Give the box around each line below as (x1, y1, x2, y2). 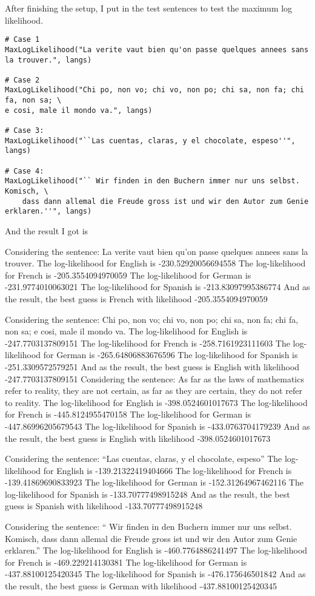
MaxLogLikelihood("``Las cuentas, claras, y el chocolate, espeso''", (5, 136, 296, 145)
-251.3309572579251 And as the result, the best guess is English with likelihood (5, 360, 300, 373)
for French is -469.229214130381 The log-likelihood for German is (5, 555, 247, 568)
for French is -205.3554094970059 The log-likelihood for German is (5, 268, 251, 281)
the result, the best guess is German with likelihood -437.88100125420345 (5, 580, 277, 592)
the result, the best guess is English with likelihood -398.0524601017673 (5, 432, 271, 444)
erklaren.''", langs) (5, 207, 92, 216)
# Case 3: (5, 126, 44, 135)
